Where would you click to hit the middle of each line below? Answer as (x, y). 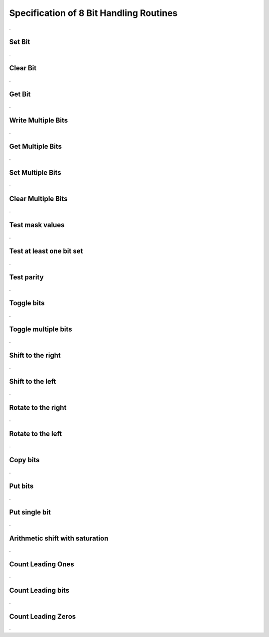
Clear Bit (23, 68)
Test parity (27, 277)
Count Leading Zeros (43, 617)
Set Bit (20, 42)
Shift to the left (33, 382)
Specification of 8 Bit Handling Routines (93, 13)
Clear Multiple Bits (38, 198)
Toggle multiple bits (41, 329)
